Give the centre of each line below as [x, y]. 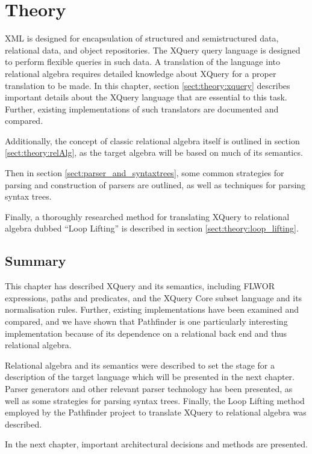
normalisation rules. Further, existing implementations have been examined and [152, 309]
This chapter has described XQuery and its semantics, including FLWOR [140, 286]
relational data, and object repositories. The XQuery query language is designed [153, 50]
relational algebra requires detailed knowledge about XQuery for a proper [141, 73]
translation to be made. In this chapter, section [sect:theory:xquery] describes [148, 85]
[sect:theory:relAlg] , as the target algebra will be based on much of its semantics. [154, 152]
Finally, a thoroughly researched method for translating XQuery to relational [147, 216]
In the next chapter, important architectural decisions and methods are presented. [156, 444]
